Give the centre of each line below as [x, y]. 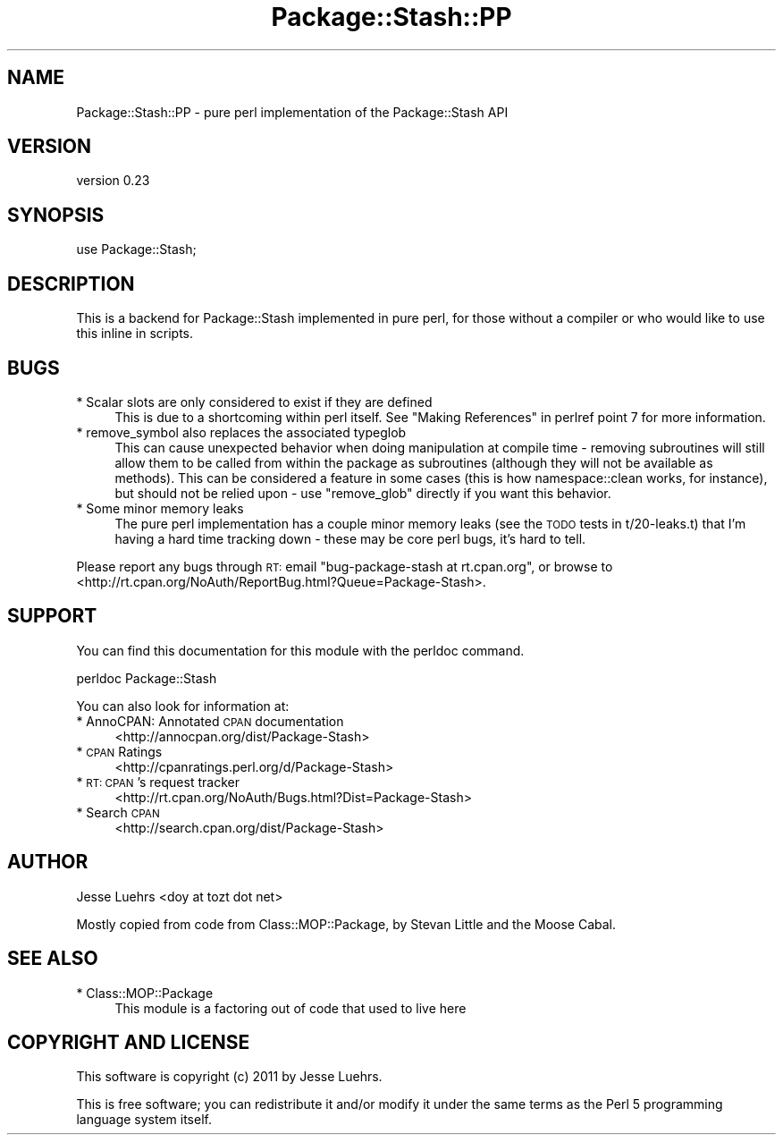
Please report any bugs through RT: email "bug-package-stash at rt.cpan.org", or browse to [345, 566]
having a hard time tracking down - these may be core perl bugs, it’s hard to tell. [350, 538]
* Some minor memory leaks [160, 508]
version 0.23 [113, 181]
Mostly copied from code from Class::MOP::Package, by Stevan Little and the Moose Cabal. [346, 924]
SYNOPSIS [56, 215]
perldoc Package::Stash [147, 678]
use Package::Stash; [136, 250]
